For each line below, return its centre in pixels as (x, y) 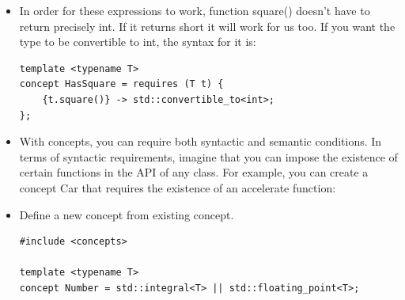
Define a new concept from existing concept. (127, 214)
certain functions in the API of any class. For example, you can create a (194, 172)
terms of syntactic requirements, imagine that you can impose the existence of (208, 156)
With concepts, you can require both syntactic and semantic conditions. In (201, 141)
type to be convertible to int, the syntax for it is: (138, 42)
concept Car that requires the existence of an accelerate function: (178, 187)
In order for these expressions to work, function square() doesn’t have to (195, 10)
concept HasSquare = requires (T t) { (121, 84)
